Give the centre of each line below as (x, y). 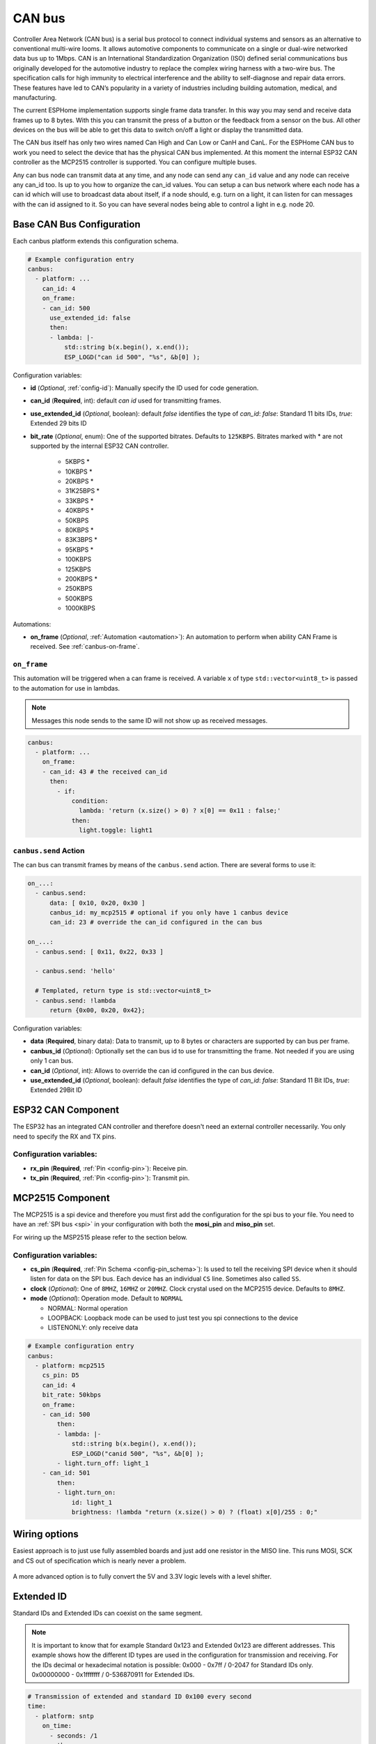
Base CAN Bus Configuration (77, 224)
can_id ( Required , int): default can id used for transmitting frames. (126, 400)
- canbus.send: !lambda (76, 1000)
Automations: (32, 624)
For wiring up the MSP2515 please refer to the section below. (100, 1237)
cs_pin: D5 (61, 1375)
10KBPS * (79, 472)
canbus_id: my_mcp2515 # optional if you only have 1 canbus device (169, 913)
